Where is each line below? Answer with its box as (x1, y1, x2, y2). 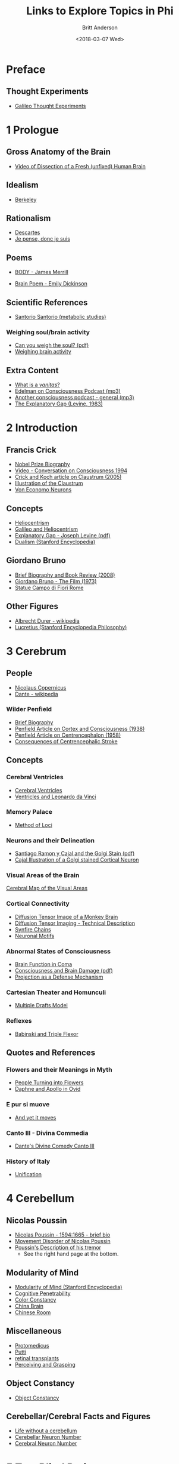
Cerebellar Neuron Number (14, 1434, 81, 1441)
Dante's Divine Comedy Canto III (14, 1142, 95, 1149)
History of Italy (6, 1157, 51, 1165)
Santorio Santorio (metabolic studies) (14, 313, 106, 320)
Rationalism (6, 213, 51, 223)
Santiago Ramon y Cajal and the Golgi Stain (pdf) (14, 850, 135, 857)
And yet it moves (14, 1114, 56, 1121)
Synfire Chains (14, 925, 52, 933)
